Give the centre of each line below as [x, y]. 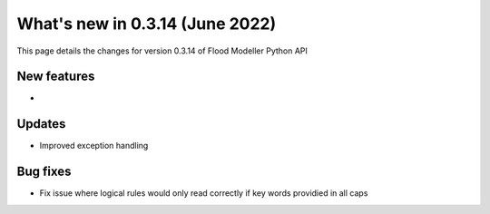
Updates [41, 124]
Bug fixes [44, 172]
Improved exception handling [94, 146]
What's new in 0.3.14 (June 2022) [147, 24]
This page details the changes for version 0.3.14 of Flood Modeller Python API [162, 51]
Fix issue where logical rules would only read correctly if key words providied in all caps [204, 193]
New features [56, 77]
